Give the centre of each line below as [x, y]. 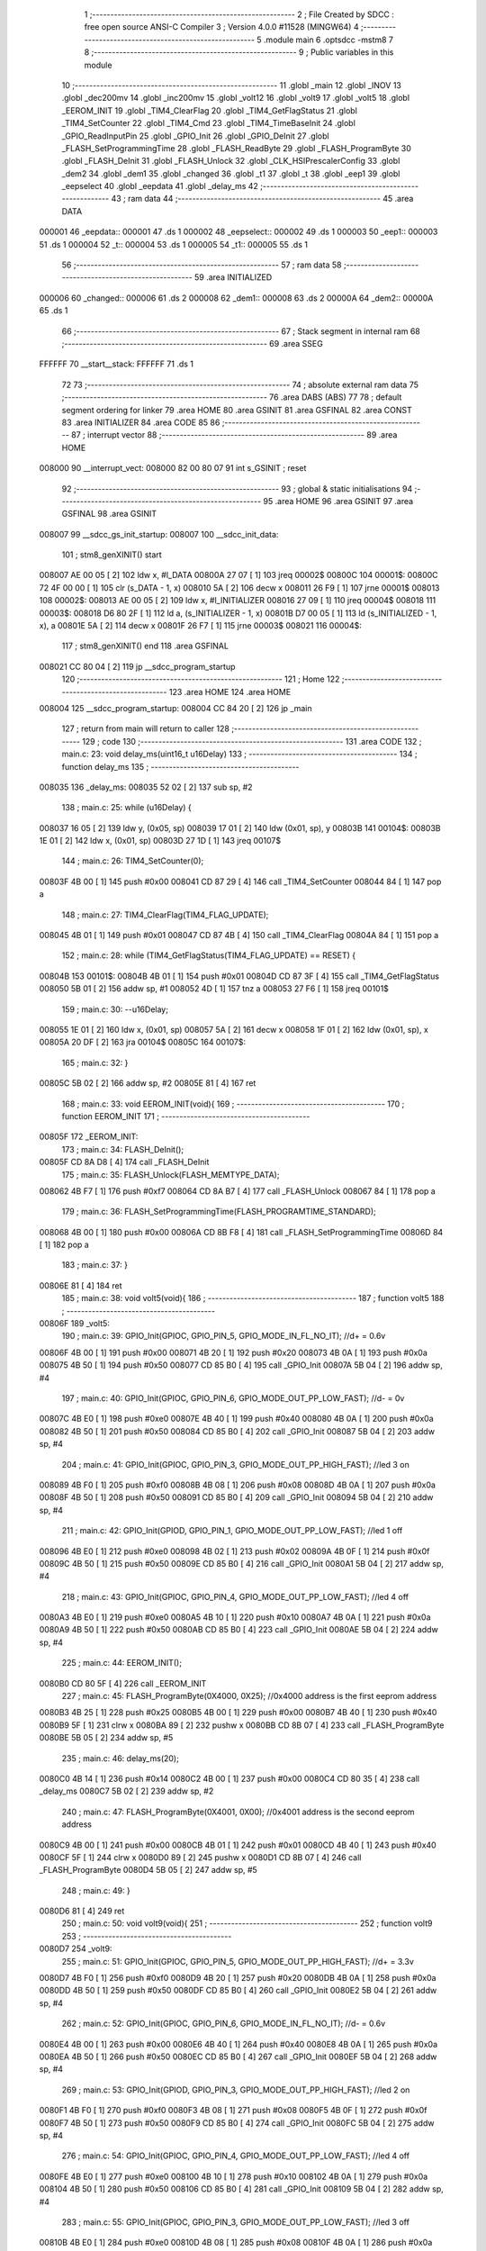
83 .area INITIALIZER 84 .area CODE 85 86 [141, 422]
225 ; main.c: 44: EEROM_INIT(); [121, 1663]
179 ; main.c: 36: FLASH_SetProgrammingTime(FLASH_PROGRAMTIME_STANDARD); [219, 1212]
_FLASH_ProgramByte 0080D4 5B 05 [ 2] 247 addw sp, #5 [148, 1870]
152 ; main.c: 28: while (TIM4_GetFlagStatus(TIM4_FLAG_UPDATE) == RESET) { [209, 955]
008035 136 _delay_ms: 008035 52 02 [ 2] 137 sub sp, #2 [146, 787]
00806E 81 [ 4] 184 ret [81, 1285]
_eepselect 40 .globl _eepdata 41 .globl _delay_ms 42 [160, 186]
